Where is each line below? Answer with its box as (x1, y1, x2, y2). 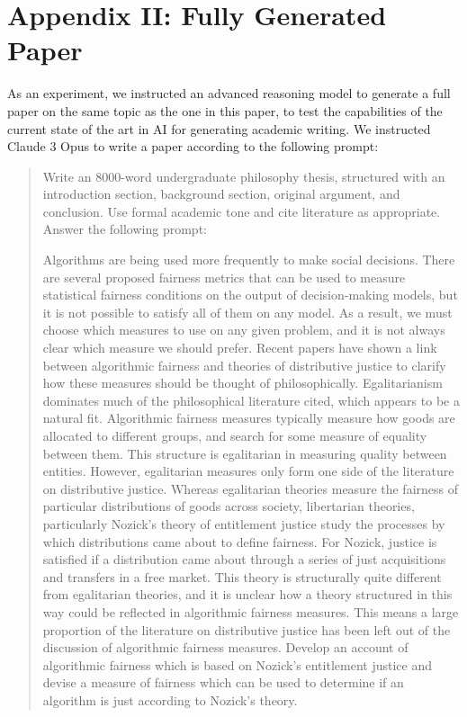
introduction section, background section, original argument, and (42, 184, 400, 203)
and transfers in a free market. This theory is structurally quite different (42, 567, 442, 586)
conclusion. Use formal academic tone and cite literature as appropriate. (42, 202, 441, 220)
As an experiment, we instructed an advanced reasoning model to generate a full (7, 84, 451, 103)
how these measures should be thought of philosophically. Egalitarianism (42, 373, 443, 392)
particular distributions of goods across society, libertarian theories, (42, 497, 415, 515)
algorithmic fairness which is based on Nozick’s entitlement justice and (42, 655, 432, 674)
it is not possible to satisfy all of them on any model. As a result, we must (42, 302, 453, 321)
